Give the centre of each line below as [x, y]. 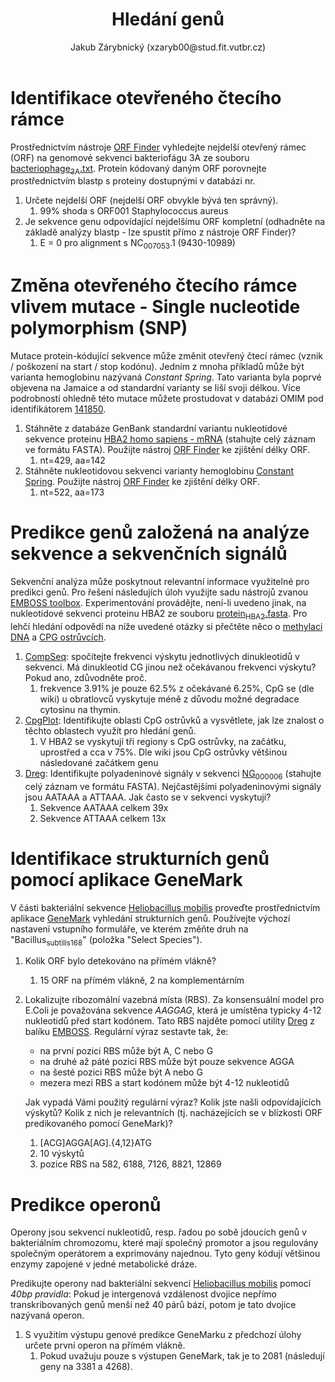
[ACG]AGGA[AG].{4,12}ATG [96, 1143]
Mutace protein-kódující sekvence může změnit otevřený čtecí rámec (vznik [166, 356]
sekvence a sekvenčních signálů [149, 554]
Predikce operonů [86, 1204]
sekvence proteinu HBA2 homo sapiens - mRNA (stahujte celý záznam [170, 439]
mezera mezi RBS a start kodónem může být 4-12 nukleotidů [164, 1083]
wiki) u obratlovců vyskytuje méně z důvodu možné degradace [169, 699]
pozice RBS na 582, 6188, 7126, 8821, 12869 [130, 1164]
